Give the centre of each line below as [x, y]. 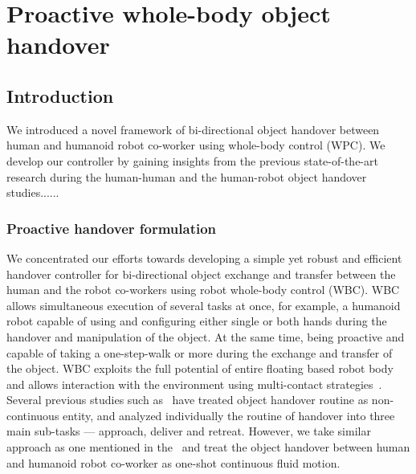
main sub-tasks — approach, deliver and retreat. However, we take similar [189, 431]
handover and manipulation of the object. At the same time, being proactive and [206, 336]
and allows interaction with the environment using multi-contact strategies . [194, 384]
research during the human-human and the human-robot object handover [187, 176]
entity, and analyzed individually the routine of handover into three [229, 415]
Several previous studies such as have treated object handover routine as [188, 400]
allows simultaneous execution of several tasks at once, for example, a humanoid [204, 305]
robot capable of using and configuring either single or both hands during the [197, 321]
